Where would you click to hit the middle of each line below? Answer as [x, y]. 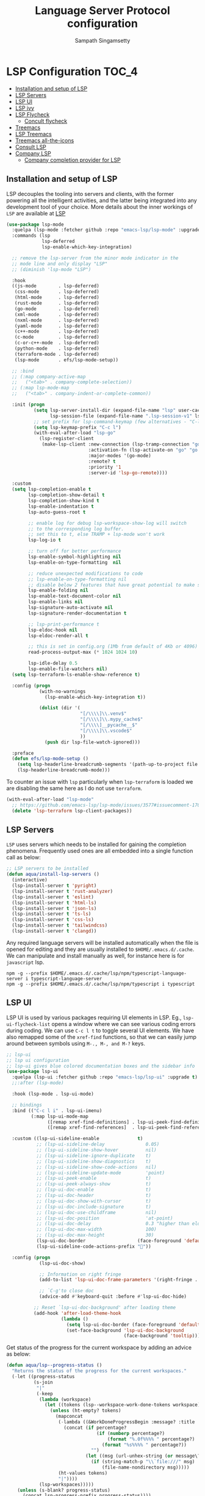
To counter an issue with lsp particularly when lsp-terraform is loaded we [100, 782]
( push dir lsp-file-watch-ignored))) [92, 742]
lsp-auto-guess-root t [57, 512]
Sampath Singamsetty [103, 40]
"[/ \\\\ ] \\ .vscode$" [106, 731]
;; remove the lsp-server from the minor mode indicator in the [95, 258]
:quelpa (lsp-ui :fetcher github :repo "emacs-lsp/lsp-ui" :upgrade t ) [105, 1077]
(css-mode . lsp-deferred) [57, 292]
